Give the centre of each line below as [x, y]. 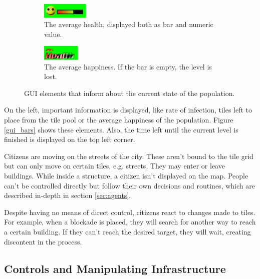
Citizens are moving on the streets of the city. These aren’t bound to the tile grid [129, 156]
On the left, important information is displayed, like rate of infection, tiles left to [128, 110]
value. [53, 34]
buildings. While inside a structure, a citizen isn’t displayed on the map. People [126, 176]
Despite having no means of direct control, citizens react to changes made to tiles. [130, 212]
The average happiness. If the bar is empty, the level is [128, 66]
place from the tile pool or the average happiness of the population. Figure [119, 120]
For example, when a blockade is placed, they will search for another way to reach [130, 222]
